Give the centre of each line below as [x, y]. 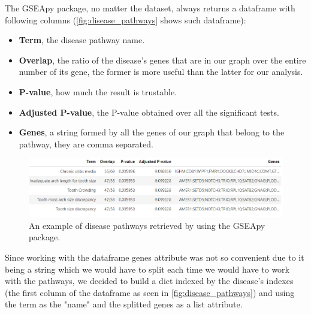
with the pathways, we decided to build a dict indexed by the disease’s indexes [149, 281]
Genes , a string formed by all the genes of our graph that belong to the [152, 132]
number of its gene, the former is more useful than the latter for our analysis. [161, 72]
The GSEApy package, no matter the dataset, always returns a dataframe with [150, 8]
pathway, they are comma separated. [86, 144]
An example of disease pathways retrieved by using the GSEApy [147, 225]
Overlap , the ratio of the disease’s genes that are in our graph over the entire [162, 60]
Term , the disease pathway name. [82, 40]
